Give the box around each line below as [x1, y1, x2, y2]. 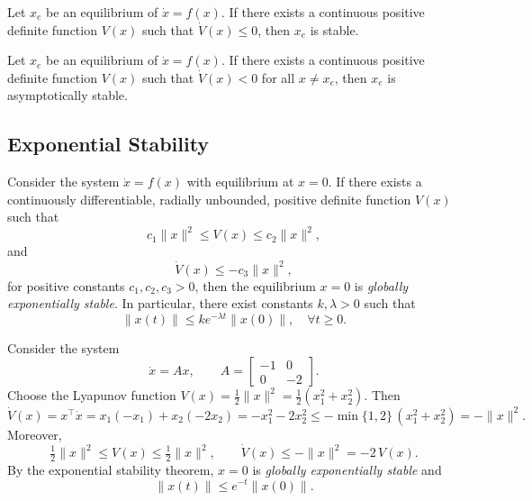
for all [261, 68, 295, 87]
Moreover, [7, 424, 62, 443]
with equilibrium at [186, 172, 294, 191]
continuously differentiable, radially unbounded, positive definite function [7, 189, 411, 208]
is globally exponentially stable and [252, 460, 442, 478]
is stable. [310, 20, 359, 39]
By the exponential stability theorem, [7, 460, 214, 478]
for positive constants [7, 276, 125, 295]
